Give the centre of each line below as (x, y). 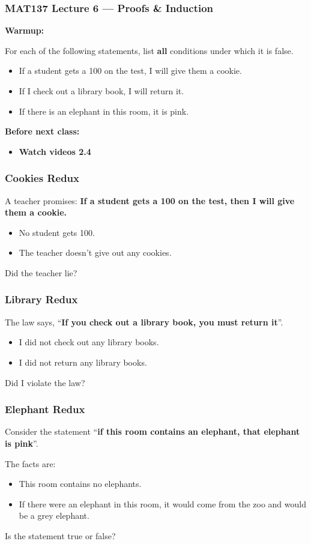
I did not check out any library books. (89, 342)
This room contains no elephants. (80, 484)
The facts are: (30, 463)
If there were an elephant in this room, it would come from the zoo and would (162, 503)
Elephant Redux (45, 409)
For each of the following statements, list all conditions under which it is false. (149, 50)
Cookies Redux (42, 178)
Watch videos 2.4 (55, 151)
